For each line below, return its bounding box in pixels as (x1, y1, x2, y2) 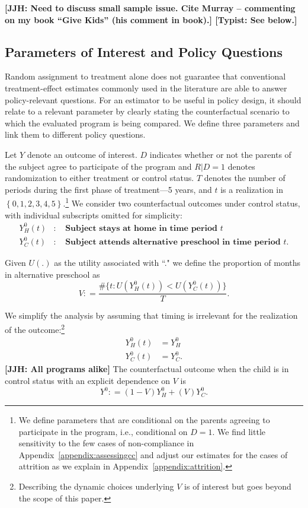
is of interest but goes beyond (184, 480, 291, 493)
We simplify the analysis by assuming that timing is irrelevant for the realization (5, 309, 298, 322)
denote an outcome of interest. (27, 148, 137, 160)
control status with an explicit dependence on (5, 374, 171, 386)
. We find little (212, 425, 266, 437)
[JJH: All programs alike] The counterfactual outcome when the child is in (5, 363, 289, 375)
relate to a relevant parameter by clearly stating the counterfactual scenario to (5, 105, 290, 118)
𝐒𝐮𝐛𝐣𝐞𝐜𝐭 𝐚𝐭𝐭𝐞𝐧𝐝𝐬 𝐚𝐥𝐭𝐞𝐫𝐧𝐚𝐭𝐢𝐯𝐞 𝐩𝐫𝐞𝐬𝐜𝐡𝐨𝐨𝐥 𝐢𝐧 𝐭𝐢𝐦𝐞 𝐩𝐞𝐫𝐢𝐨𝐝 (65, 238, 281, 247)
